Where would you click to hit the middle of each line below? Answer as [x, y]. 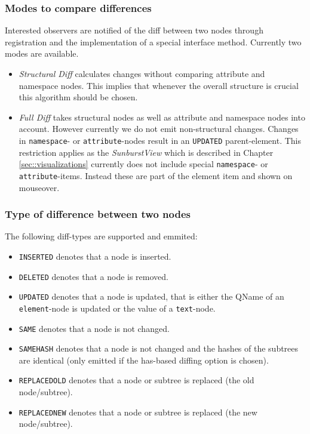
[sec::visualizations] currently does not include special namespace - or [143, 164]
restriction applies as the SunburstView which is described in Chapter [146, 152]
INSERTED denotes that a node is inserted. [95, 256]
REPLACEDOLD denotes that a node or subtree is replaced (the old [136, 380]
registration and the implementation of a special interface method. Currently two [153, 41]
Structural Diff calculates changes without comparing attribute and [142, 73]
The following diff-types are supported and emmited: [101, 236]
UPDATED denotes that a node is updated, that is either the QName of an [151, 296]
